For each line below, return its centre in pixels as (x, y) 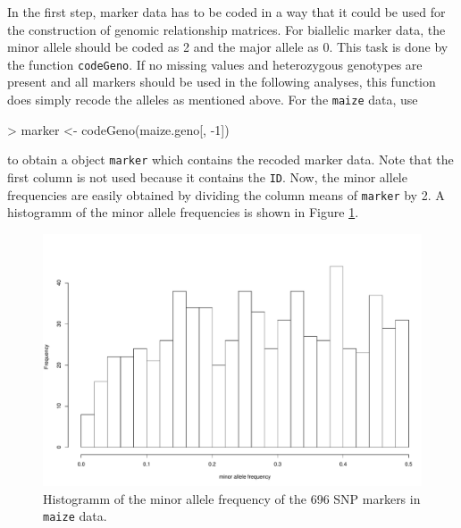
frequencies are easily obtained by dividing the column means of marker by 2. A (226, 194)
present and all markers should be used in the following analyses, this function (222, 82)
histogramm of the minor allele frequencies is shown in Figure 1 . (183, 212)
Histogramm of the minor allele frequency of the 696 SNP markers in (232, 498)
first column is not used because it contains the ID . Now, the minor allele (207, 176)
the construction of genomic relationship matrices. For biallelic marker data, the (226, 29)
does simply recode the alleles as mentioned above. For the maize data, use (213, 100)
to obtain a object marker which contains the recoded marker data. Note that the (230, 159)
